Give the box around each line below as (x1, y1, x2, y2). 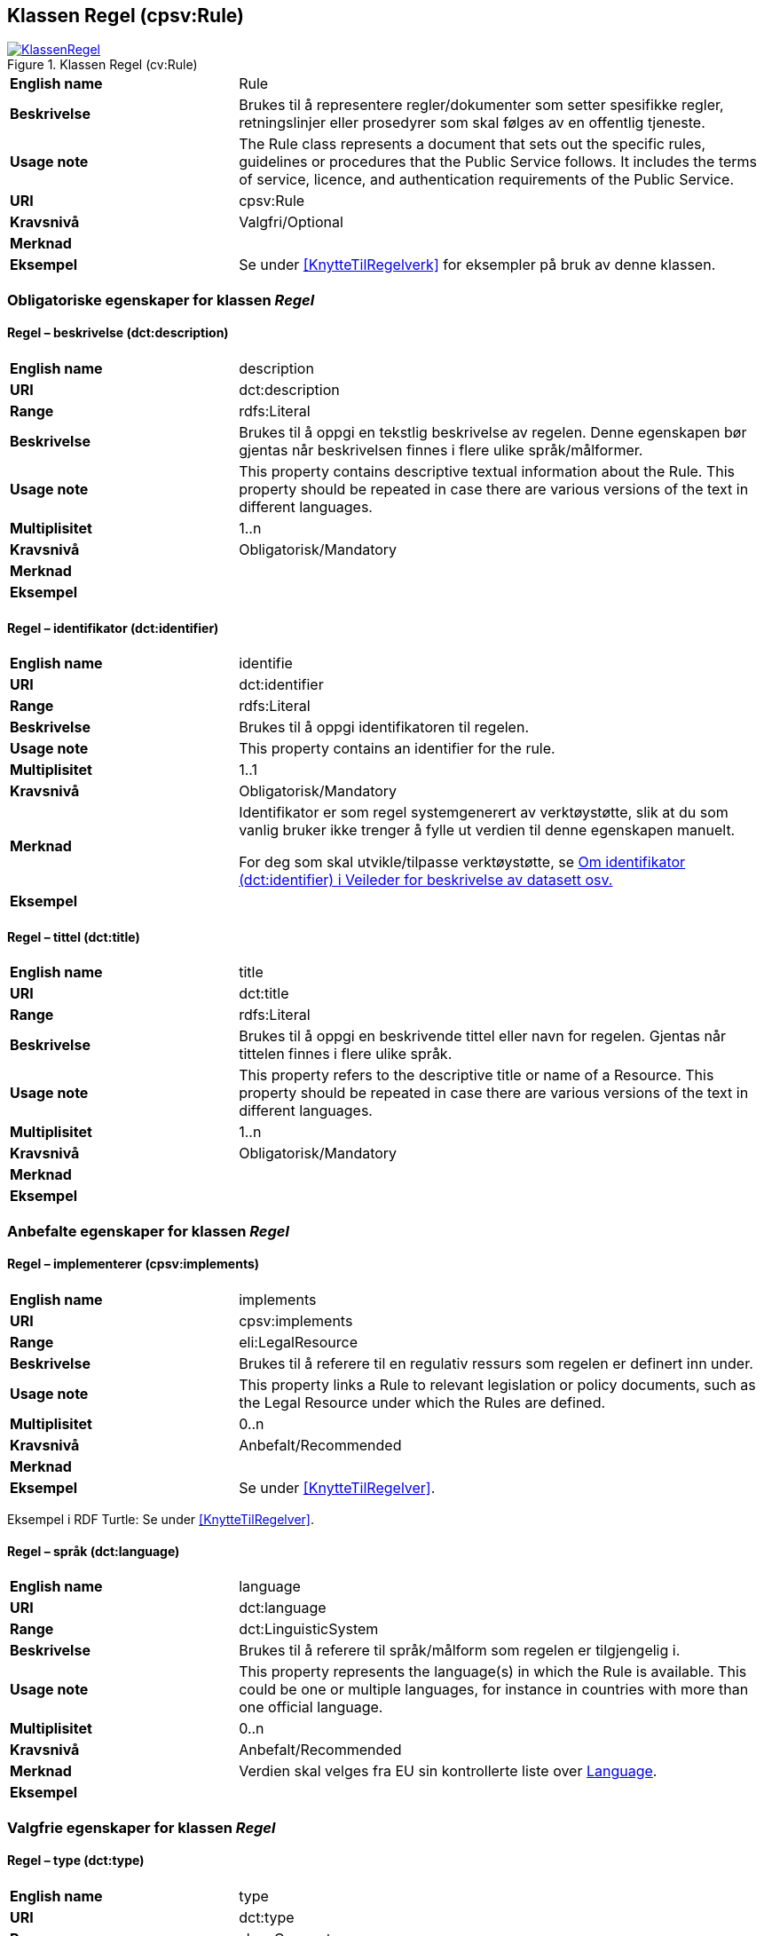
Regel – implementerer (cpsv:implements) (7, 1256, 260, 1272)
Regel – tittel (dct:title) (7, 928, 140, 944)
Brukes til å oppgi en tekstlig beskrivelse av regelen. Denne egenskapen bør (239, 423, 747, 442)
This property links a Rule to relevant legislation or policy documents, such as (239, 1376, 756, 1395)
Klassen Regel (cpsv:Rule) (7, 4, 245, 27)
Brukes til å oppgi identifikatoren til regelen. (239, 718, 529, 737)
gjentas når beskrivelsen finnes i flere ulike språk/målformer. (239, 441, 643, 460)
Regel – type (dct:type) (7, 1853, 145, 1869)
